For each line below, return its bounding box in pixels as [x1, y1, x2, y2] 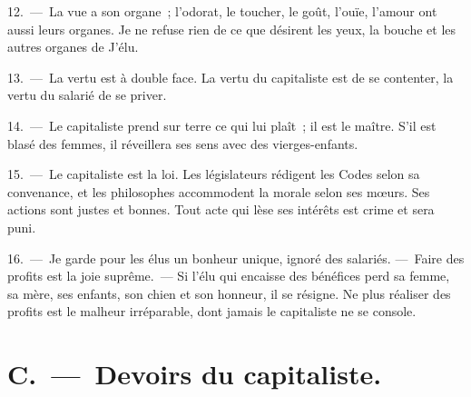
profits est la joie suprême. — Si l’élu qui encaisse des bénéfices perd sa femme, [7, 266, 450, 285]
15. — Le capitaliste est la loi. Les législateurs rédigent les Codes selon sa [7, 164, 420, 184]
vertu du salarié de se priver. [7, 85, 167, 104]
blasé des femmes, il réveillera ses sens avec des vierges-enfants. [7, 134, 358, 153]
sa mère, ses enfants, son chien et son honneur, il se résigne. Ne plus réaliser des [7, 283, 451, 303]
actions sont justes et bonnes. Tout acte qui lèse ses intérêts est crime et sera [7, 200, 435, 219]
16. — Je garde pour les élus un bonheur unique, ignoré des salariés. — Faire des [7, 248, 465, 267]
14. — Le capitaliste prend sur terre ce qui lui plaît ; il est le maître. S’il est [7, 115, 437, 134]
